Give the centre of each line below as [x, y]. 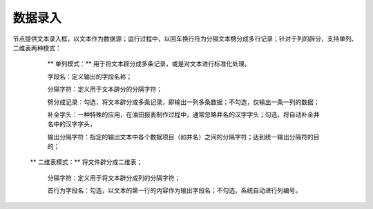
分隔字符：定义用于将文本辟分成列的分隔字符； [114, 178]
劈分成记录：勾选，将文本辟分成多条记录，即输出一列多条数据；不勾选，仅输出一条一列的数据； [183, 102]
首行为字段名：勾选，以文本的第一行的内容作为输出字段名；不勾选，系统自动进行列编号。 [174, 190]
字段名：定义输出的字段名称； [90, 77]
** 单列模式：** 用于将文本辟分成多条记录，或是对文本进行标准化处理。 [149, 64]
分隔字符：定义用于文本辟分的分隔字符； [105, 89]
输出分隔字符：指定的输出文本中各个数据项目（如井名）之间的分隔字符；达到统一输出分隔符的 [180, 137]
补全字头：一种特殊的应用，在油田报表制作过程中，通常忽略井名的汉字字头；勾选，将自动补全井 [183, 115]
